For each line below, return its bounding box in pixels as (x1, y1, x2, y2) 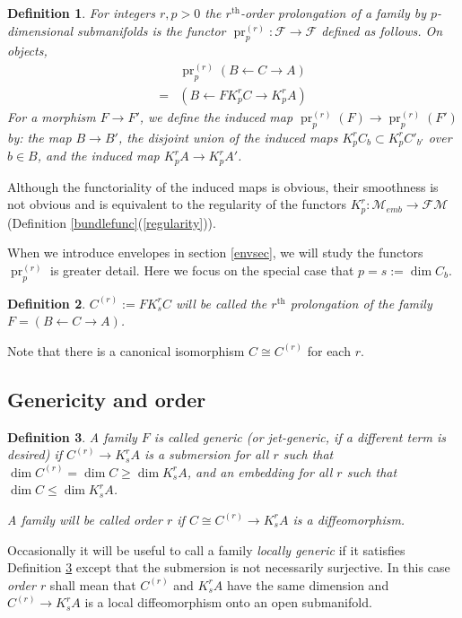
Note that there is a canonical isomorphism (7, 341, 245, 360)
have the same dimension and (226, 575, 389, 594)
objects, (7, 41, 48, 60)
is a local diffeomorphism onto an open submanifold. (84, 593, 372, 612)
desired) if (7, 445, 63, 464)
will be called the (175, 293, 267, 312)
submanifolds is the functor (77, 21, 226, 39)
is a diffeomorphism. (292, 509, 405, 528)
